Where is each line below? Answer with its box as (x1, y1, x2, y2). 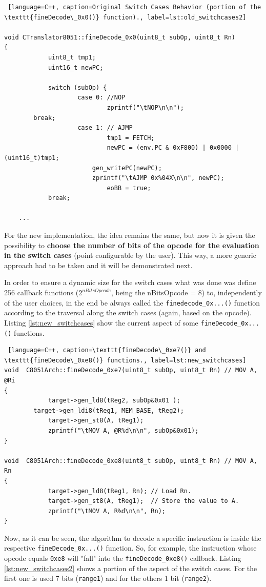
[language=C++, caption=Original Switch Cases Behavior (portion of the (8, 4, 261, 11)
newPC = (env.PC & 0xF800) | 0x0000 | (107, 144, 239, 152)
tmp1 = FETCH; (107, 134, 155, 141)
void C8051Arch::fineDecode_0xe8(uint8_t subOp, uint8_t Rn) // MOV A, (4, 457, 257, 464)
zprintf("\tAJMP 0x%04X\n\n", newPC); (92, 174, 224, 182)
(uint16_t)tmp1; (4, 154, 59, 161)
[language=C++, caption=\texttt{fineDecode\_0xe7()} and (8, 347, 206, 354)
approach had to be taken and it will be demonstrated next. (4, 259, 193, 270)
